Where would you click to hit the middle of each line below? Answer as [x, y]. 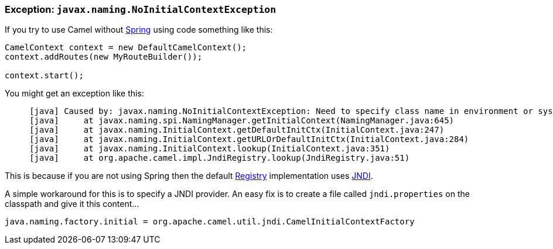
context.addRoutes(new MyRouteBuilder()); [104, 57]
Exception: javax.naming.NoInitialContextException [141, 9]
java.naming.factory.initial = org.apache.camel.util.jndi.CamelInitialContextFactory [210, 222]
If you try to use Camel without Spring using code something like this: [139, 30]
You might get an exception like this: [74, 94]
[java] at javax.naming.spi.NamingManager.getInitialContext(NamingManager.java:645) [242, 121]
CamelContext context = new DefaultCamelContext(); [126, 48]
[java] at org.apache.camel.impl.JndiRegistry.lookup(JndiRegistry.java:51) [220, 158]
